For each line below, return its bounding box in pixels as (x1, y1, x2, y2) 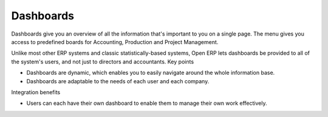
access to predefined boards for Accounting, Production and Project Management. (11, 38, 219, 45)
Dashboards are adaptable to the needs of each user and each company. (26, 77, 210, 84)
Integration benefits (11, 88, 61, 96)
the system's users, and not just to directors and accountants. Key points (11, 58, 194, 65)
